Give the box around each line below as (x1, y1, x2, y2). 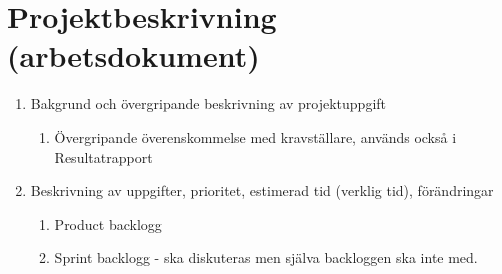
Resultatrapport (54, 146, 153, 167)
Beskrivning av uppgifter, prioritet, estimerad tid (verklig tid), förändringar (30, 180, 494, 201)
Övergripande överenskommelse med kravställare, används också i (54, 126, 457, 147)
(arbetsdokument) (7, 35, 260, 76)
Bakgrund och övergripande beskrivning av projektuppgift (30, 93, 387, 114)
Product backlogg (54, 213, 162, 234)
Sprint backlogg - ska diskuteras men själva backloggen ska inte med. (54, 247, 478, 268)
